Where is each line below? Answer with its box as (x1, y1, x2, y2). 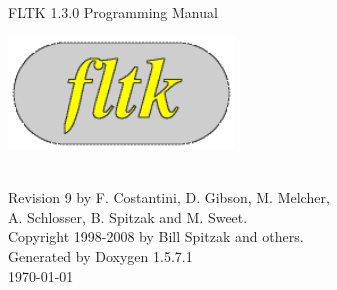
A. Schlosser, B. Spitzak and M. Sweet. (8, 206, 248, 227)
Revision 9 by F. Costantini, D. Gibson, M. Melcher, (8, 187, 330, 208)
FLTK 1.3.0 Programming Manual (8, 2, 218, 22)
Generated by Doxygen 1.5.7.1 (8, 245, 193, 266)
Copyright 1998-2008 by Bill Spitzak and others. (8, 226, 304, 247)
